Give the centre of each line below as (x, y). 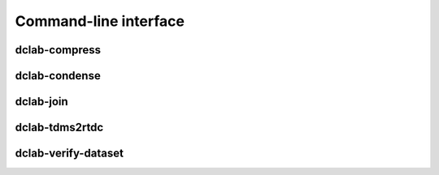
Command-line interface (100, 21)
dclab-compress (58, 50)
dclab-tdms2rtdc (59, 128)
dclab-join (41, 102)
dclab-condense (58, 76)
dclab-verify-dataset (69, 154)
